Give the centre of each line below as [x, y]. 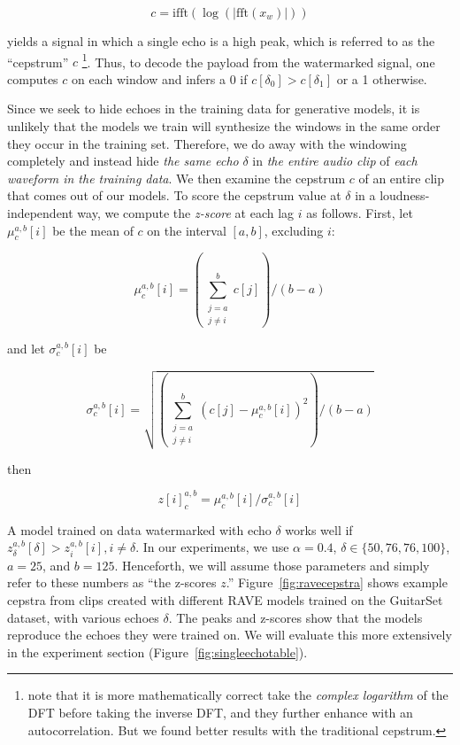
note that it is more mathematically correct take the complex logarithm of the [238, 695]
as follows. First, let [360, 213]
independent [40, 213]
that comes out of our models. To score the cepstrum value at [174, 195]
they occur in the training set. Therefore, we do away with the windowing [207, 143]
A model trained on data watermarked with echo [139, 529]
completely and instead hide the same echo [123, 161]
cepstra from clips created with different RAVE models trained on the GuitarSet [225, 599]
